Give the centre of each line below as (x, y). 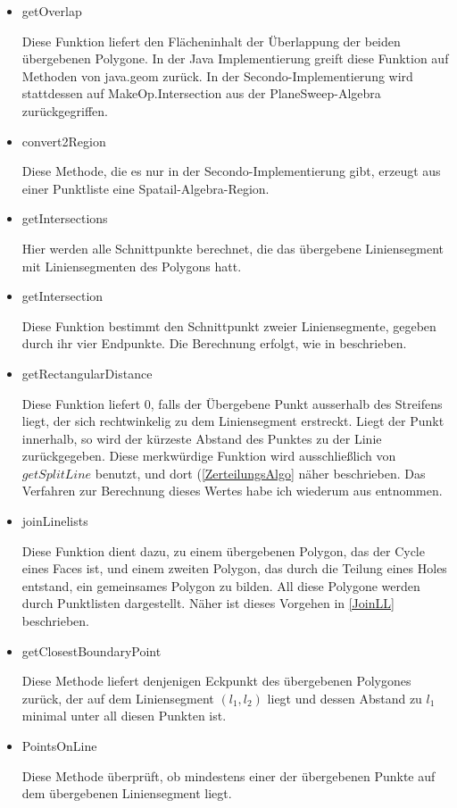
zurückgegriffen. (65, 110)
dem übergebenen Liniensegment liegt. (127, 793)
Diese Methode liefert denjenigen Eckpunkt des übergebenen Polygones (216, 681)
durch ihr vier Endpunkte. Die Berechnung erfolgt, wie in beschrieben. (214, 343)
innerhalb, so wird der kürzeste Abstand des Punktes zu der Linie (202, 438)
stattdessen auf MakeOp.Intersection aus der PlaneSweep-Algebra (201, 93)
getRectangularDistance (87, 373)
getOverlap (52, 11)
